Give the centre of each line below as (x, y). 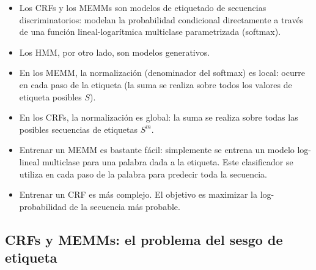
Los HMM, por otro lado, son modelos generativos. (115, 52)
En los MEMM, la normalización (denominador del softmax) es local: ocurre (162, 73)
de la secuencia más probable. (125, 206)
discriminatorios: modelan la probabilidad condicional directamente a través (161, 19)
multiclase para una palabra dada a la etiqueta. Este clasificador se (168, 161)
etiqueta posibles (50, 96)
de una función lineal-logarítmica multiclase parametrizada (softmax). (150, 32)
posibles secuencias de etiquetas (79, 129)
